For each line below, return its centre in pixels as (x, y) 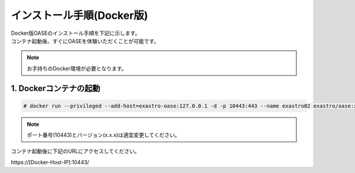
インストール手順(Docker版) (80, 15)
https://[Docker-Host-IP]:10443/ (50, 162)
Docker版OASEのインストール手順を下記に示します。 (75, 33)
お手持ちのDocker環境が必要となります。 (77, 68)
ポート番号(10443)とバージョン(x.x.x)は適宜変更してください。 (104, 135)
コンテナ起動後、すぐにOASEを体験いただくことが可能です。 (85, 41)
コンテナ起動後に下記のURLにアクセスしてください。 (75, 151)
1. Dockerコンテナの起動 (56, 88)
